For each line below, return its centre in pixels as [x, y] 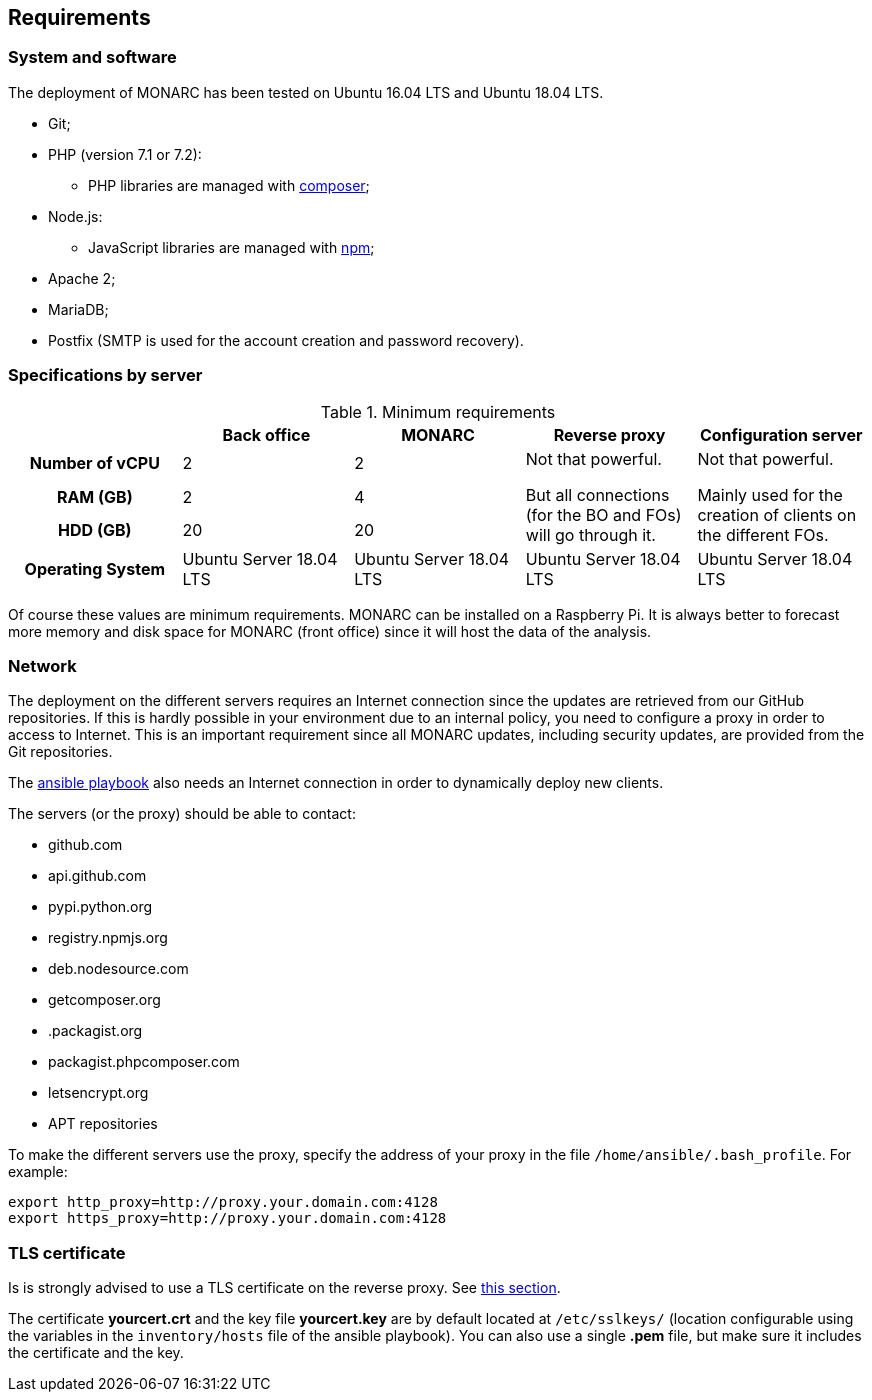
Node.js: [75, 216]
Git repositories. [60, 752]
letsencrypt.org [98, 1093]
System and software [92, 57]
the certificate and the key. [96, 1353]
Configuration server [781, 434]
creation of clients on [777, 514]
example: [38, 1172]
